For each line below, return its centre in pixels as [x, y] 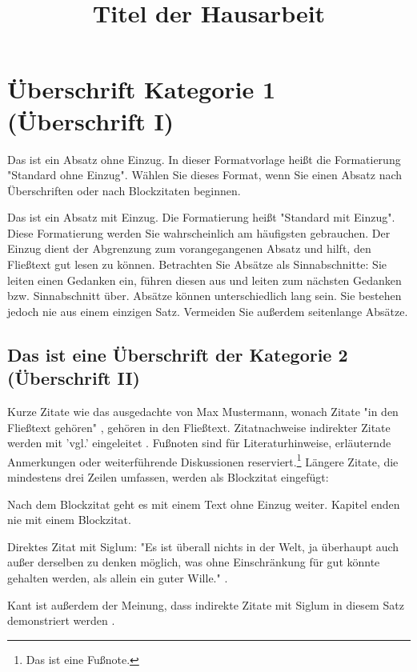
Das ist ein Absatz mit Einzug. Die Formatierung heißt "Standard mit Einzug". [201, 217]
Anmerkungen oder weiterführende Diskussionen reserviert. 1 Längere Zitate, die [203, 460]
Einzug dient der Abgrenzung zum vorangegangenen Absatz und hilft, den [189, 248]
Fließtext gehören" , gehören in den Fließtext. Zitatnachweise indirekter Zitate [199, 427]
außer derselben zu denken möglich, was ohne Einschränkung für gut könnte [194, 562]
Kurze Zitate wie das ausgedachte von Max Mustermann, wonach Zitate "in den [203, 412]
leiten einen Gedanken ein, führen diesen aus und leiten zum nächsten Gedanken [204, 280]
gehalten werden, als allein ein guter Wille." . [118, 578]
